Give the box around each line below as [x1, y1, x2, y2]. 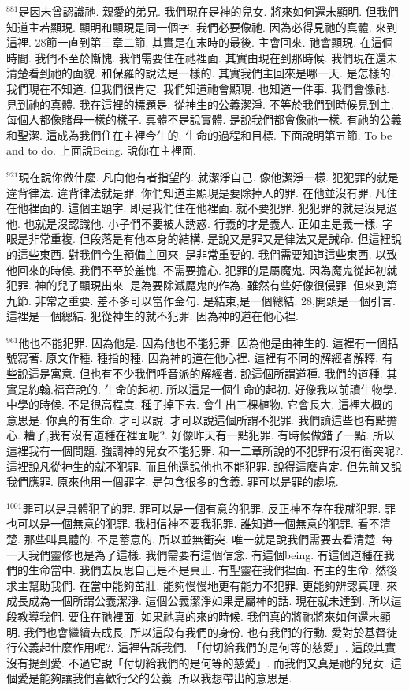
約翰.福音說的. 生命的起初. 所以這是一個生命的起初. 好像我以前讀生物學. [28, 380, 397, 397]
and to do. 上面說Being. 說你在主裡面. [6, 142, 196, 159]
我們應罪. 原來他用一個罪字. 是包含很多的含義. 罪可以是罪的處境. [6, 473, 339, 490]
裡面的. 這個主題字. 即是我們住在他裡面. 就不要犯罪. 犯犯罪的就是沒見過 [28, 200, 398, 216]
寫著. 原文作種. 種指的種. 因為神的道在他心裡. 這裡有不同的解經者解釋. [17, 349, 379, 366]
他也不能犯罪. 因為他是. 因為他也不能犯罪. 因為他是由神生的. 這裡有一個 [18, 334, 388, 350]
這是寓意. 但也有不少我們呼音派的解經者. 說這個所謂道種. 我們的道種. [28, 365, 383, 382]
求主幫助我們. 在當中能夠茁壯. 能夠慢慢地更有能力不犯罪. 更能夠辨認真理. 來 [6, 577, 398, 593]
